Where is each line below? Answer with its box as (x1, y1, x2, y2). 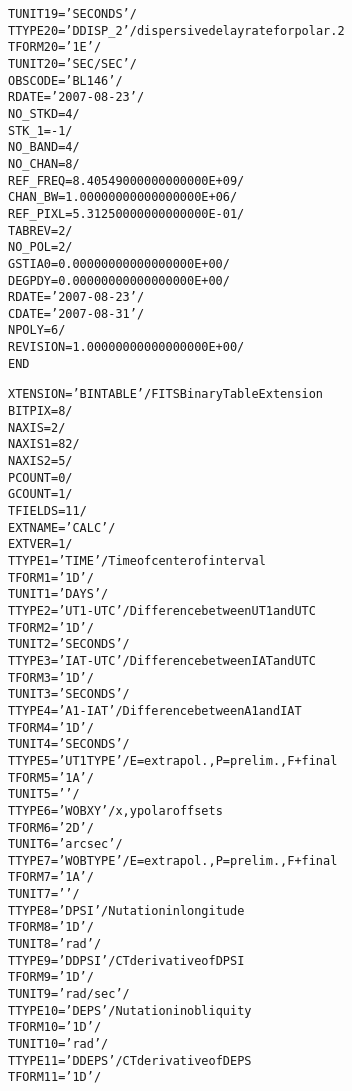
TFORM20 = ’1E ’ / (8, 40, 102, 55)
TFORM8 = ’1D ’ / (8, 920, 94, 935)
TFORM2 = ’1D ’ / (8, 620, 94, 635)
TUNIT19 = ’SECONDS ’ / (8, 7, 137, 21)
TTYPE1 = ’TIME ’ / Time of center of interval (8, 554, 266, 568)
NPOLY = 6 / (8, 323, 66, 338)
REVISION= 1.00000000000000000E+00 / (8, 340, 245, 355)
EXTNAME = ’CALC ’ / (8, 520, 116, 535)
